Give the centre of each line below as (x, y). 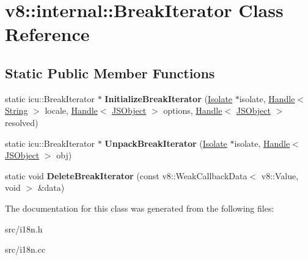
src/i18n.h (24, 228)
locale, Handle (71, 110)
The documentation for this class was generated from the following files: (140, 208)
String (16, 110)
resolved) (22, 122)
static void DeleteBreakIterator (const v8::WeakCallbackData (126, 175)
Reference (47, 34)
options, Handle (193, 110)
